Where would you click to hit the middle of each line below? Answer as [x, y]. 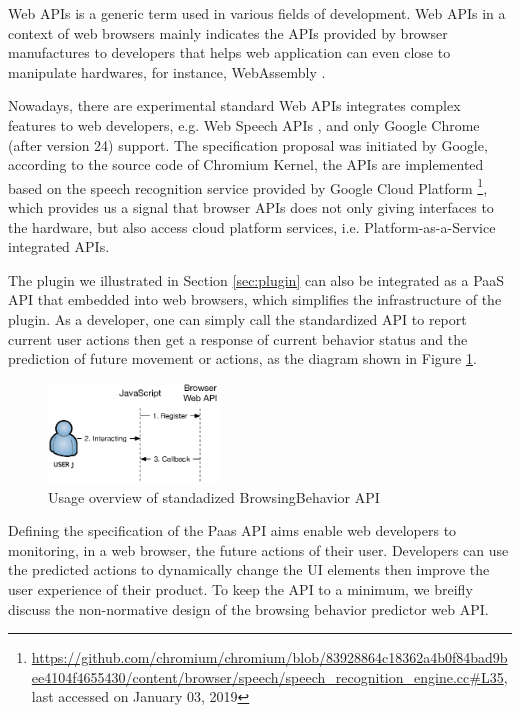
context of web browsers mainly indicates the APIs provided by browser [228, 32]
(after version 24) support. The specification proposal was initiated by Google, [248, 144]
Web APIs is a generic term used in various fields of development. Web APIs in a [257, 13]
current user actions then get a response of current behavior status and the [238, 338]
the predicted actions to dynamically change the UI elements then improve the [249, 569]
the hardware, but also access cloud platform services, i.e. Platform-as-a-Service [252, 226]
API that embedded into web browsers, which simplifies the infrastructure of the [255, 299]
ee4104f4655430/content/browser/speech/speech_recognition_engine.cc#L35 [267, 676]
